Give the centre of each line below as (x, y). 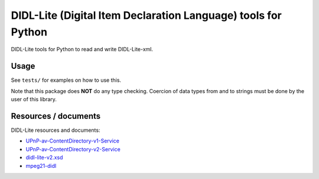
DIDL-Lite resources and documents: (56, 130)
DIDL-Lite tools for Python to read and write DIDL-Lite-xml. (82, 49)
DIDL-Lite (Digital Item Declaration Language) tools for (146, 15)
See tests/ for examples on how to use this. (66, 80)
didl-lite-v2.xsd (44, 158)
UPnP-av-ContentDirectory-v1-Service (72, 141)
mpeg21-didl (41, 165)
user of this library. (34, 100)
